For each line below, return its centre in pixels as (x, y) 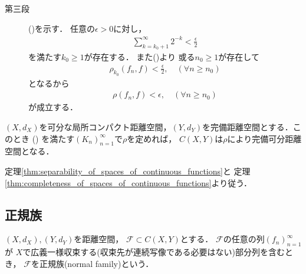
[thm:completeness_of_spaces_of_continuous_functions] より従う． (129, 182)
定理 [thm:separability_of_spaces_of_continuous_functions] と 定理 (128, 171)
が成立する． (53, 107)
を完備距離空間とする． (248, 126)
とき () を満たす (44, 138)
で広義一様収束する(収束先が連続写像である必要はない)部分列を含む (154, 252)
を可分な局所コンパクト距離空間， (105, 126)
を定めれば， (152, 138)
